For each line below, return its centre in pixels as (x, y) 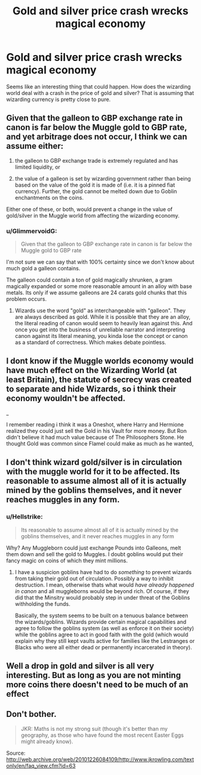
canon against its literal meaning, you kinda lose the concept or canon (101, 336)
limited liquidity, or (38, 167)
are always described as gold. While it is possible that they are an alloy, (103, 317)
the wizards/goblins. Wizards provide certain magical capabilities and (100, 622)
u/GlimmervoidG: (32, 231)
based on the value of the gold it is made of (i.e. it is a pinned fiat (95, 185)
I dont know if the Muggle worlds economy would (100, 361)
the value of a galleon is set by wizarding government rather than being (103, 178)
